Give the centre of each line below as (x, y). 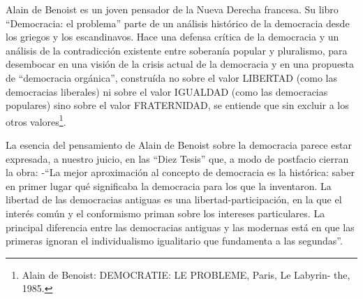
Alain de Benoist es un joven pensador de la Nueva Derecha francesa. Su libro (172, 9)
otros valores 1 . (36, 120)
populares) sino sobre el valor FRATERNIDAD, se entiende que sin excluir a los (177, 105)
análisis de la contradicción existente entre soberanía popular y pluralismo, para (177, 50)
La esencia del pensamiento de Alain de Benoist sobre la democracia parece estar (179, 145)
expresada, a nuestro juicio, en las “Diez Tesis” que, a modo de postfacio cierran (177, 158)
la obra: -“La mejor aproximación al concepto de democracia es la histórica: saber (180, 172)
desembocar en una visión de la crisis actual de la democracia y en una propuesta (180, 64)
